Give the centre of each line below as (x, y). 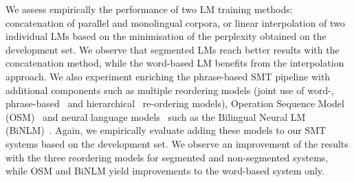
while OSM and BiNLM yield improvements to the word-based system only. (165, 171)
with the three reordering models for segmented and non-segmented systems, (167, 157)
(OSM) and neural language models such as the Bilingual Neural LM (156, 116)
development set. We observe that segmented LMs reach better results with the (173, 49)
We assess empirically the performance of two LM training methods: (149, 9)
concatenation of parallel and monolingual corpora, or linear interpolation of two (175, 22)
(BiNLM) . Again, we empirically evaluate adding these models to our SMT (166, 130)
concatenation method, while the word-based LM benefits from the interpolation (175, 63)
